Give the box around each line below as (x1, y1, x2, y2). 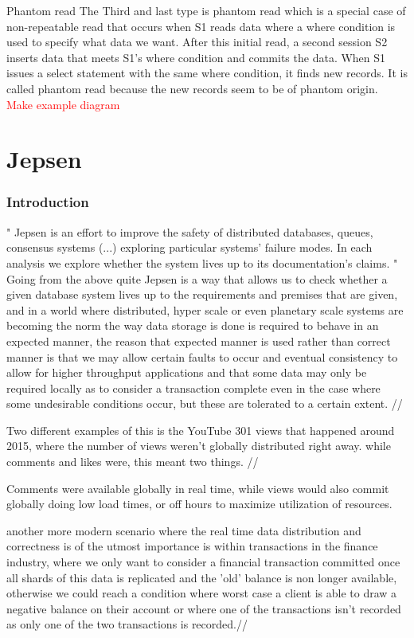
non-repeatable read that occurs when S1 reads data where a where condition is (6, 18, 396, 34)
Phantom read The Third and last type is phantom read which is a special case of (6, 2, 406, 18)
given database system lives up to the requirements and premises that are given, (6, 286, 398, 303)
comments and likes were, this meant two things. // (6, 453, 259, 470)
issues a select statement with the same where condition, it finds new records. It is (6, 65, 408, 81)
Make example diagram (6, 96, 120, 112)
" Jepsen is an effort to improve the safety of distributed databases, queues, (6, 223, 373, 240)
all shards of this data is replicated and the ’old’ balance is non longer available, (6, 569, 397, 585)
